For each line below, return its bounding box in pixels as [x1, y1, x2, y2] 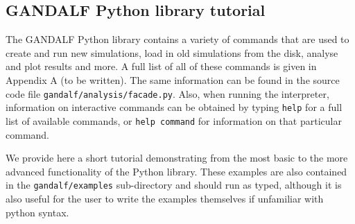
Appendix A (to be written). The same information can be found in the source [6, 72, 340, 87]
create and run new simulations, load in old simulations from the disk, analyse [6, 45, 338, 60]
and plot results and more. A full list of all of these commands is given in [6, 59, 317, 74]
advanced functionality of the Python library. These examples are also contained [6, 164, 347, 178]
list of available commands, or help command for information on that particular [6, 113, 342, 128]
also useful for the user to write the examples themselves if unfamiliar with [6, 191, 324, 205]
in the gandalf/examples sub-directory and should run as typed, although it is [6, 178, 342, 192]
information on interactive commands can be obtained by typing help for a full [6, 100, 343, 114]
